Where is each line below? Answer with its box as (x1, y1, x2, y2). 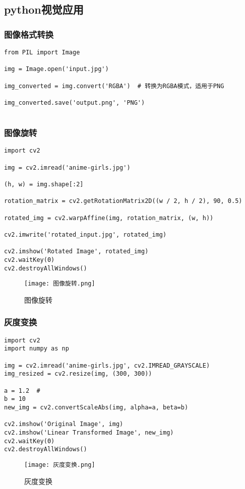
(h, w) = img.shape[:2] (4, 181, 84, 188)
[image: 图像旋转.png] (24, 280, 95, 288)
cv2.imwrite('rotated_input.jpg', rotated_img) (4, 231, 167, 239)
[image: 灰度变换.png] (24, 461, 95, 468)
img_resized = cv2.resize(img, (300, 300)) (4, 370, 152, 378)
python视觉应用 (4, 2, 84, 17)
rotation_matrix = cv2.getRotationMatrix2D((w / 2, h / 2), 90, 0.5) (4, 197, 242, 205)
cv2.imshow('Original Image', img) (4, 421, 124, 428)
